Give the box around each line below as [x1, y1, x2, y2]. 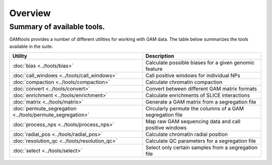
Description [145, 53, 174, 60]
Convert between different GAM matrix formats [145, 86, 257, 93]
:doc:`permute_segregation [12, 105, 77, 112]
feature [145, 65, 163, 72]
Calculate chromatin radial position [145, 131, 228, 138]
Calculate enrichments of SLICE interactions [145, 92, 250, 99]
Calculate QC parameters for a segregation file [145, 137, 256, 144]
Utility [12, 53, 28, 60]
